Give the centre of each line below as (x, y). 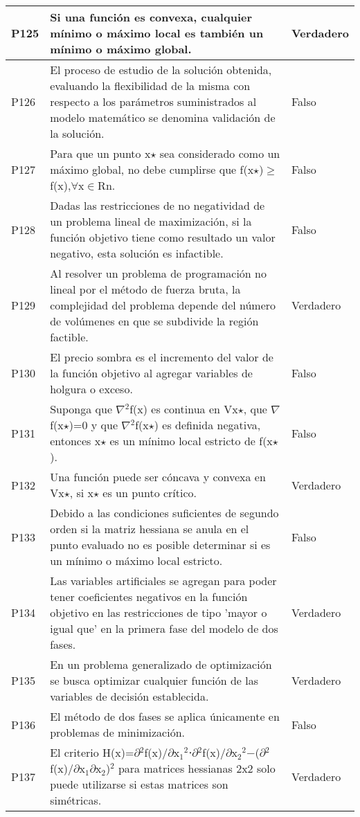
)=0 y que (93, 425)
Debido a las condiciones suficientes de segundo (164, 513)
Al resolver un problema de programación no (158, 273)
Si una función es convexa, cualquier (151, 17)
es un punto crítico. (150, 493)
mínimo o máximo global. (121, 49)
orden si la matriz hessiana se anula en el (150, 529)
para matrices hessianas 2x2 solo (197, 768)
